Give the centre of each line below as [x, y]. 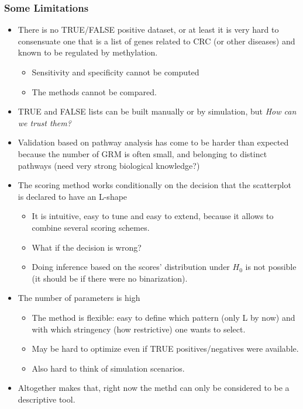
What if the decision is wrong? [87, 247]
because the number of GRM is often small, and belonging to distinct [142, 153]
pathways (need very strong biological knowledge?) [109, 165]
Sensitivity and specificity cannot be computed [116, 72]
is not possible [271, 267]
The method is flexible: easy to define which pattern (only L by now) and [163, 317]
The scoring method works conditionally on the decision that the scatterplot [154, 185]
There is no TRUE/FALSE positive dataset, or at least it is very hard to [148, 30]
